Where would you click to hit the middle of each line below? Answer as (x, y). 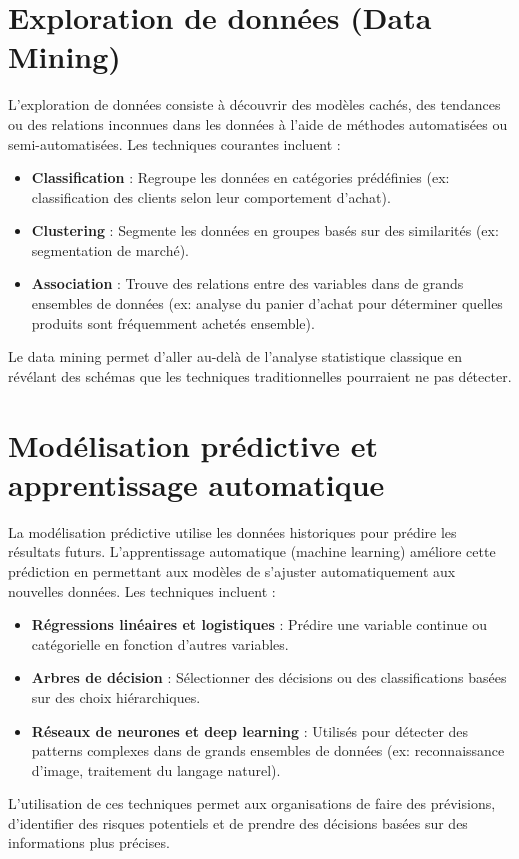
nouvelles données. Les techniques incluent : (142, 590)
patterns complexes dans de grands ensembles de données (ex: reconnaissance (268, 750)
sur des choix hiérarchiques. (116, 696)
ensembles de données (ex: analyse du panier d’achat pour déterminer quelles (267, 303)
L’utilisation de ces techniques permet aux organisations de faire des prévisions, (252, 803)
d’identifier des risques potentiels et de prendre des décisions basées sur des (238, 822)
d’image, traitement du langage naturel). (156, 769)
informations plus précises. (89, 842)
